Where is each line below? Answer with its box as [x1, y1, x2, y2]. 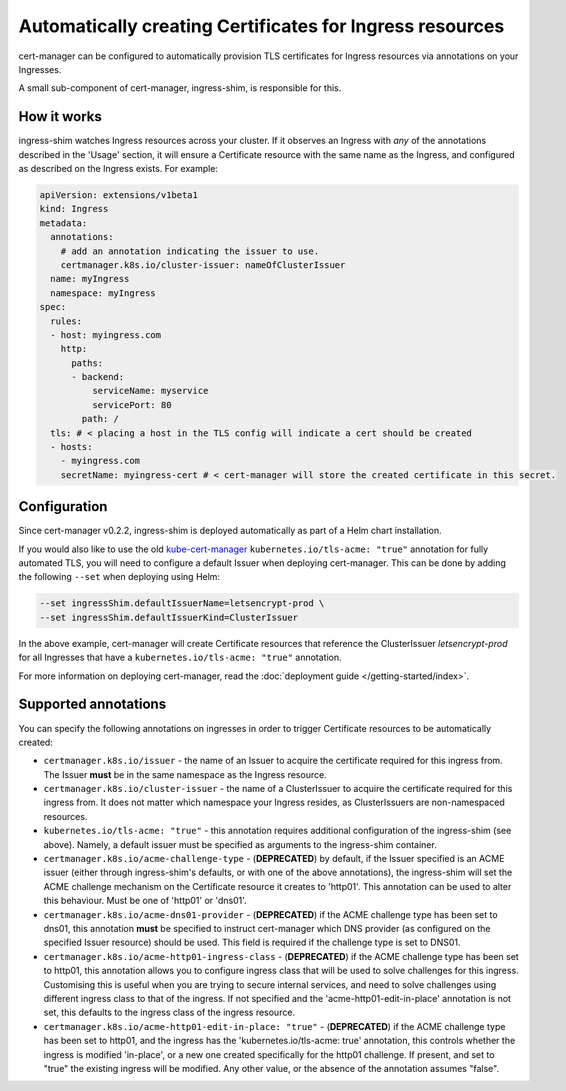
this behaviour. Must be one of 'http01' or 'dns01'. [43, 895, 247, 907]
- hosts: [50, 441, 93, 453]
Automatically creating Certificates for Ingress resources [18, 15, 505, 37]
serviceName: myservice [91, 385, 209, 397]
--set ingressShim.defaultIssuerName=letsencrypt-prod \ [39, 598, 325, 609]
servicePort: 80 [91, 399, 172, 410]
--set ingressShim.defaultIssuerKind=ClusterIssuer [39, 611, 299, 623]
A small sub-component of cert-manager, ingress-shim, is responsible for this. [18, 82, 342, 94]
